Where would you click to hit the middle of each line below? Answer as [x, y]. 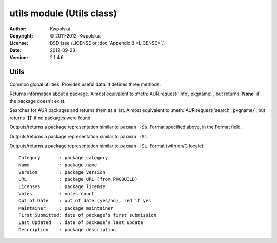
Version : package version [62, 172]
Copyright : [21, 35]
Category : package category [63, 158]
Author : [18, 29]
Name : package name [58, 165]
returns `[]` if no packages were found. [51, 118]
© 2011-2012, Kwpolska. [75, 35]
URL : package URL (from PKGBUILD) [78, 179]
